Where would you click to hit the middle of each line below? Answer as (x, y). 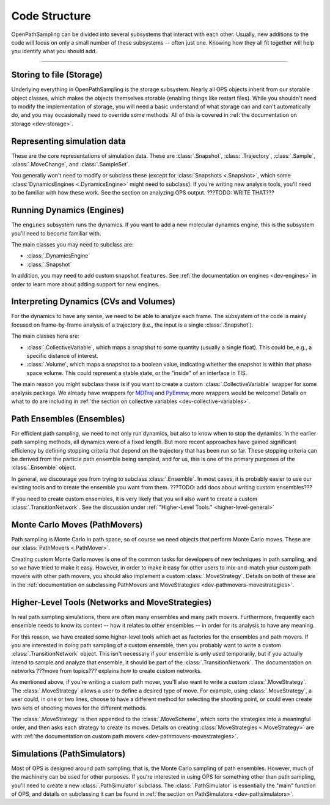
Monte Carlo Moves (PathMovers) (77, 525)
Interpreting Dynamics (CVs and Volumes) (93, 302)
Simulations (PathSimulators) (68, 753)
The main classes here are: (45, 336)
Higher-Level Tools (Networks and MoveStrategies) (112, 602)
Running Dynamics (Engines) (68, 210)
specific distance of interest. (63, 355)
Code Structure (51, 16)
